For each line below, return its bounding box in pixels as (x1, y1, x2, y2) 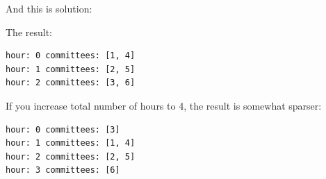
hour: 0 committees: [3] (6, 124, 120, 135)
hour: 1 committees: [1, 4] (6, 138, 136, 148)
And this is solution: (6, 1, 92, 15)
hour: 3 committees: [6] (6, 165, 120, 176)
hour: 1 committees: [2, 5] (6, 64, 136, 74)
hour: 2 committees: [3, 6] (6, 78, 136, 88)
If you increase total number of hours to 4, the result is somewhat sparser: (6, 98, 322, 112)
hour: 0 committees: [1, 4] (6, 51, 136, 61)
